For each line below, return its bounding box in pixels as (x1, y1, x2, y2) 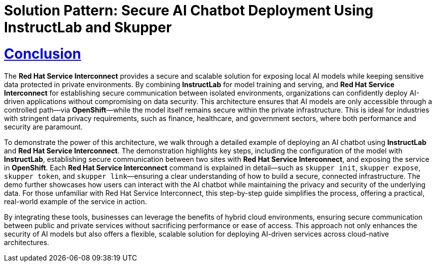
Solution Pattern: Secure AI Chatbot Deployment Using (4, 2, 374, 19)
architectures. (4, 238, 49, 247)
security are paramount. (4, 122, 83, 131)
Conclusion (4, 45, 81, 62)
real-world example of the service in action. (4, 197, 147, 206)
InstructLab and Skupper (4, 19, 172, 36)
